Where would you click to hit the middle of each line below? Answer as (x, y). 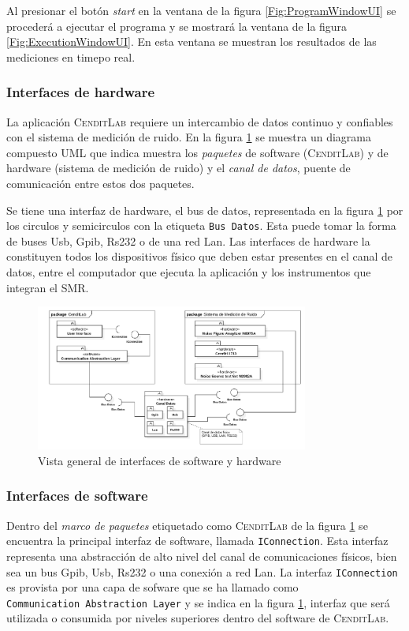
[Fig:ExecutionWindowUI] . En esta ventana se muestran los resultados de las (191, 41)
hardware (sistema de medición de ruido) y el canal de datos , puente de (178, 168)
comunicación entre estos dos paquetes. (100, 183)
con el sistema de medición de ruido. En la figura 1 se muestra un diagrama (189, 137)
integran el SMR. (48, 287)
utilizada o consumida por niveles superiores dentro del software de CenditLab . (198, 618)
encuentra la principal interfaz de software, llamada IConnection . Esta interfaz (197, 541)
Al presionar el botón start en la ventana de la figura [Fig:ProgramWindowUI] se (201, 10)
